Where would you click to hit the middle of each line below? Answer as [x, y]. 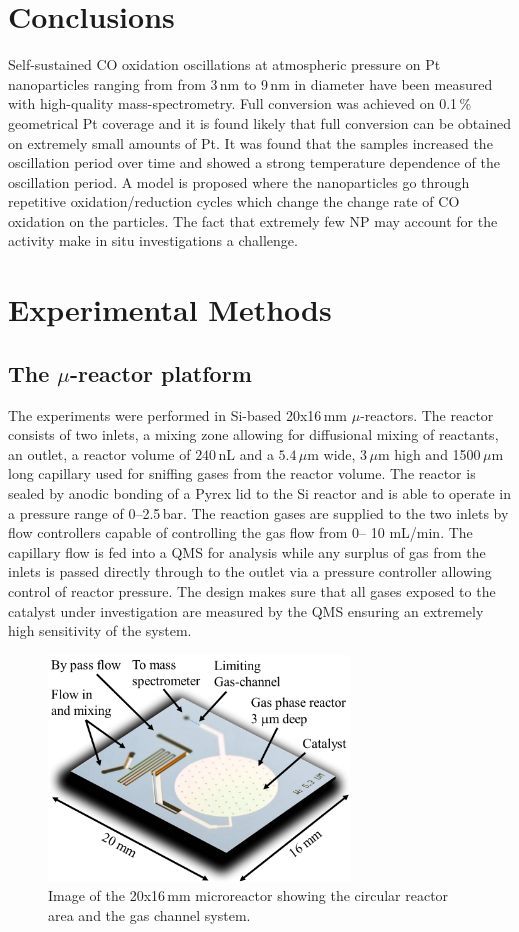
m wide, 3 [337, 453]
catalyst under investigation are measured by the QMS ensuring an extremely [246, 610]
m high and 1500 [429, 453]
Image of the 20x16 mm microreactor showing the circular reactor [248, 895]
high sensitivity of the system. [100, 630]
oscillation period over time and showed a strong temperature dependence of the [254, 162]
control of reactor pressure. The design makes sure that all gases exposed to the [252, 590]
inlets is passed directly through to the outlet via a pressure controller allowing [250, 571]
